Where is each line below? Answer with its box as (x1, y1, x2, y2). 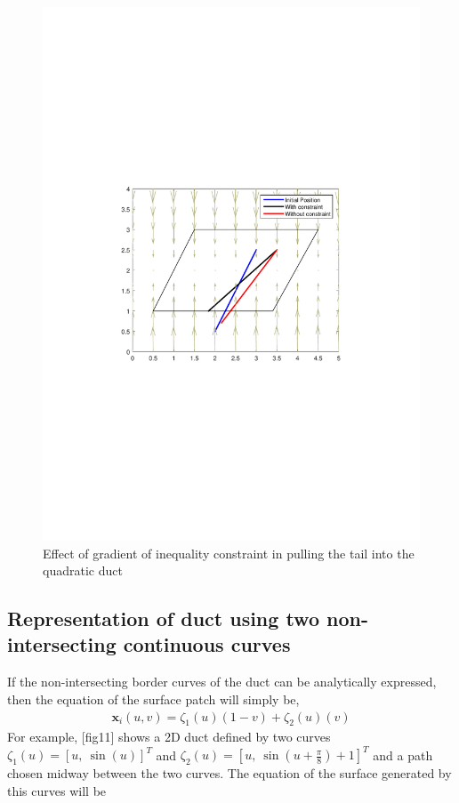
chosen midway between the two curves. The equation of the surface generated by (7, 764, 452, 783)
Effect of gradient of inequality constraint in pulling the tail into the (43, 543, 415, 562)
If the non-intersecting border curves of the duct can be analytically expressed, (7, 672, 437, 691)
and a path (373, 745, 433, 764)
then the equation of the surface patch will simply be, (7, 689, 300, 708)
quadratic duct (43, 561, 123, 580)
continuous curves (123, 630, 291, 658)
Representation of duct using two (7, 605, 319, 632)
